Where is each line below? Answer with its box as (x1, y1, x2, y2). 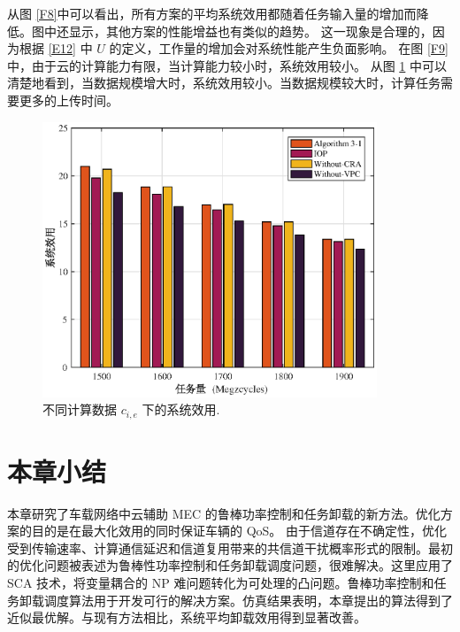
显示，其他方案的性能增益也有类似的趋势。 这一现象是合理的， (68, 21, 433, 40)
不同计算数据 (42, 400, 117, 419)
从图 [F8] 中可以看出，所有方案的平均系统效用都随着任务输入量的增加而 (7, 4, 417, 22)
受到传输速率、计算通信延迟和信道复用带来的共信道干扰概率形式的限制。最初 (7, 538, 453, 557)
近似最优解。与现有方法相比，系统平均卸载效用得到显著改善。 (7, 608, 366, 627)
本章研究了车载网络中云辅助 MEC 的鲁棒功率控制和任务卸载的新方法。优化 (7, 504, 441, 522)
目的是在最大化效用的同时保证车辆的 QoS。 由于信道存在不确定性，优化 (31, 521, 447, 540)
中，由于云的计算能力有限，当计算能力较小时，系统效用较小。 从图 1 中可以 (7, 56, 447, 74)
